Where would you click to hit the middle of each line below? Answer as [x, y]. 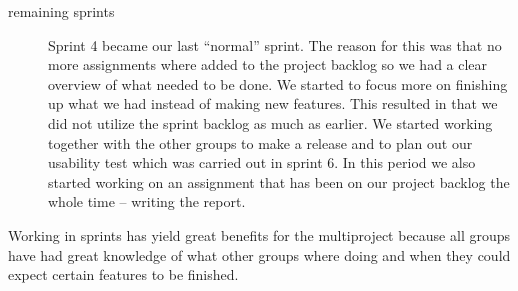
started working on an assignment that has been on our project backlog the [279, 181]
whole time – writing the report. [147, 201]
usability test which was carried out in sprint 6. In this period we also [262, 162]
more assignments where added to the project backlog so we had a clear [268, 64]
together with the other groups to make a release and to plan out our [260, 142]
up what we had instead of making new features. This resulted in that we [273, 103]
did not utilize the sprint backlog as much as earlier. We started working [270, 122]
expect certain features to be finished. [123, 274]
